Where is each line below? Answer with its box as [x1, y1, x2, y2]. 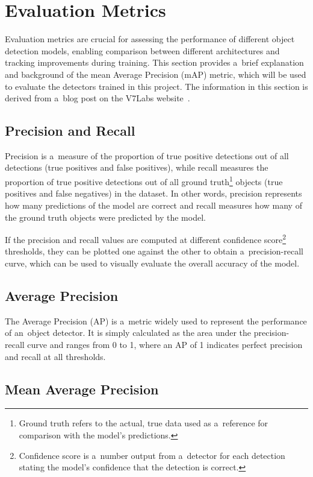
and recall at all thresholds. [5, 350, 106, 362]
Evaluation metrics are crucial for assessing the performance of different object [5, 33, 295, 45]
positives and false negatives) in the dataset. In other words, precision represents [5, 187, 302, 200]
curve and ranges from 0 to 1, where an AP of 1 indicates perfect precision [27, 338, 303, 350]
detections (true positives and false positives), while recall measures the [5, 161, 268, 174]
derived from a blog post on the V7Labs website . [5, 92, 190, 104]
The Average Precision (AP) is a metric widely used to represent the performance [5, 314, 307, 327]
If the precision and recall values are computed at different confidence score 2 [5, 232, 287, 245]
